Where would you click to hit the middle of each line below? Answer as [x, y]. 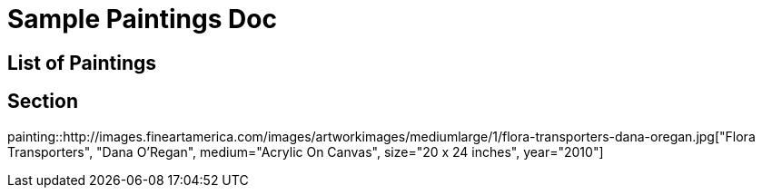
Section [43, 102]
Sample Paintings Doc [142, 19]
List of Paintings [82, 63]
